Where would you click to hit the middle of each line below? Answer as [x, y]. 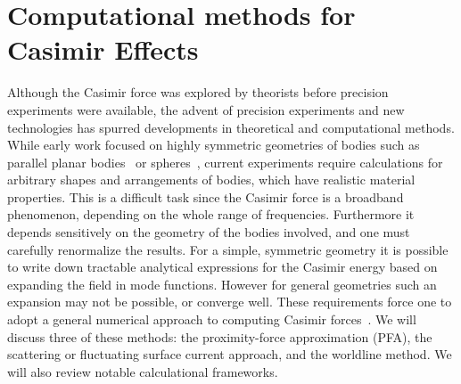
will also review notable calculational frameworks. [143, 371]
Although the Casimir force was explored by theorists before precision [198, 92]
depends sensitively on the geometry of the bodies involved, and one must [209, 232]
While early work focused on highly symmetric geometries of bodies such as [214, 145]
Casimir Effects [103, 49]
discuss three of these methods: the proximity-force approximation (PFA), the [220, 336]
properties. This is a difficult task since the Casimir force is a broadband [206, 196]
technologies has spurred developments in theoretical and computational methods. [231, 127]
